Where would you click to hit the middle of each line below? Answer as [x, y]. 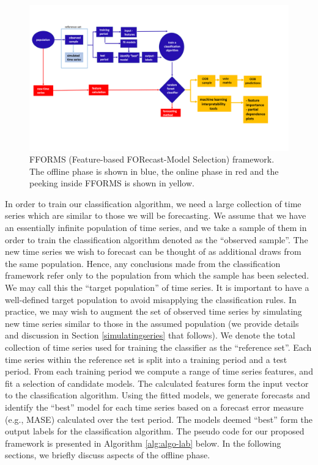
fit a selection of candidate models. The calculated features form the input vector [157, 383]
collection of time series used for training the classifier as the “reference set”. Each [158, 347]
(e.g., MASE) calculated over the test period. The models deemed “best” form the [159, 419]
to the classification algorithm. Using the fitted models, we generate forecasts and [158, 395]
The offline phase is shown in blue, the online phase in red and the [154, 171]
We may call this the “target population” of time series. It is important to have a [157, 287]
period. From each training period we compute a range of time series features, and [159, 371]
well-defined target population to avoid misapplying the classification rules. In [151, 299]
